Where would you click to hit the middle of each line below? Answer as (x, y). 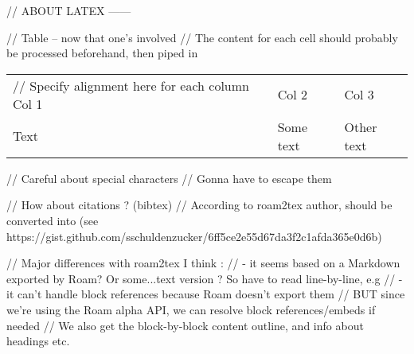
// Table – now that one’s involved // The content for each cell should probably (202, 37)
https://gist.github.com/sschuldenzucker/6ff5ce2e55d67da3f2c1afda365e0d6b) (194, 236)
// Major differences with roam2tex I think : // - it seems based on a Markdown (203, 263)
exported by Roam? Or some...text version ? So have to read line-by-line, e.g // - (205, 278)
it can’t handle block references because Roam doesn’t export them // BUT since (206, 294)
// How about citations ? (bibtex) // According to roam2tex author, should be (199, 205)
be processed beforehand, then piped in (102, 53)
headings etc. (38, 341)
